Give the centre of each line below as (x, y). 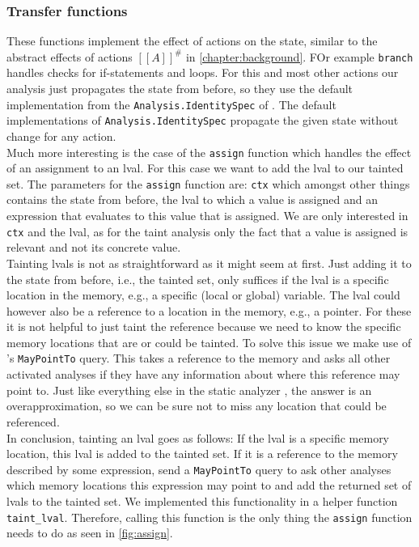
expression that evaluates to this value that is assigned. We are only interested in (207, 216)
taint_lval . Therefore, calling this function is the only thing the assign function (209, 517)
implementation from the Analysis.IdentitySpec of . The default (171, 104)
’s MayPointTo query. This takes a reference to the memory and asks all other (199, 358)
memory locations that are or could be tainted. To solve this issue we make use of (209, 342)
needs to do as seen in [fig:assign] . (90, 533)
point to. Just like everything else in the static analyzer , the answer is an (189, 390)
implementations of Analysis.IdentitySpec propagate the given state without (203, 120)
